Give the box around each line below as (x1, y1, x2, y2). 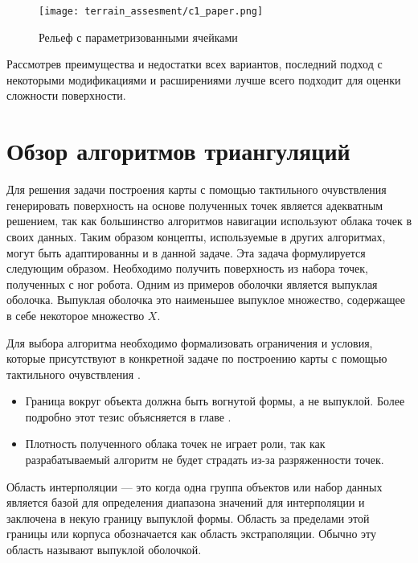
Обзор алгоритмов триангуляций (6, 134, 350, 167)
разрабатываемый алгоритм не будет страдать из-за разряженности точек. (25, 451, 384, 468)
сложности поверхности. (6, 87, 126, 104)
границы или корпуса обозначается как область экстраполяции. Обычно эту (6, 525, 377, 542)
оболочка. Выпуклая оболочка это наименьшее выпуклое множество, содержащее (6, 291, 406, 308)
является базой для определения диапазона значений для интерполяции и (6, 494, 365, 511)
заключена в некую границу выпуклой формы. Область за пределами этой (6, 509, 370, 526)
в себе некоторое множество (6, 306, 145, 323)
